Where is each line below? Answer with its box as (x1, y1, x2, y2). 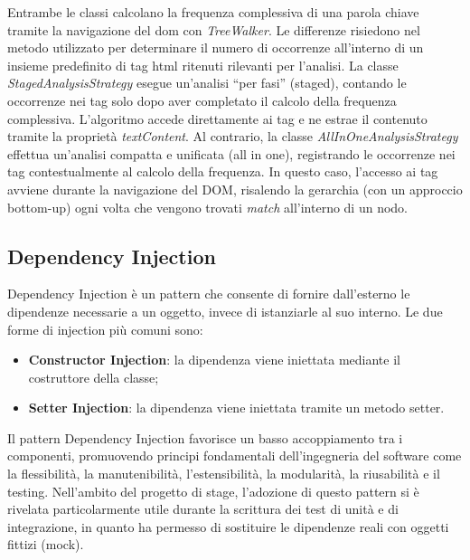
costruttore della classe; (28, 367, 159, 386)
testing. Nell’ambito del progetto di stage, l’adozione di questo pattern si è (7, 481, 419, 500)
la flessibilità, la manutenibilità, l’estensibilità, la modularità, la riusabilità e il (7, 464, 440, 483)
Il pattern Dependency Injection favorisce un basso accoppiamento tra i (7, 428, 403, 447)
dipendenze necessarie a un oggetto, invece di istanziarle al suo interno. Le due (7, 301, 443, 320)
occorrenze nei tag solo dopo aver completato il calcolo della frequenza (7, 90, 397, 109)
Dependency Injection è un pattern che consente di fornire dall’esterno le (7, 284, 410, 303)
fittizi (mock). (7, 535, 84, 554)
